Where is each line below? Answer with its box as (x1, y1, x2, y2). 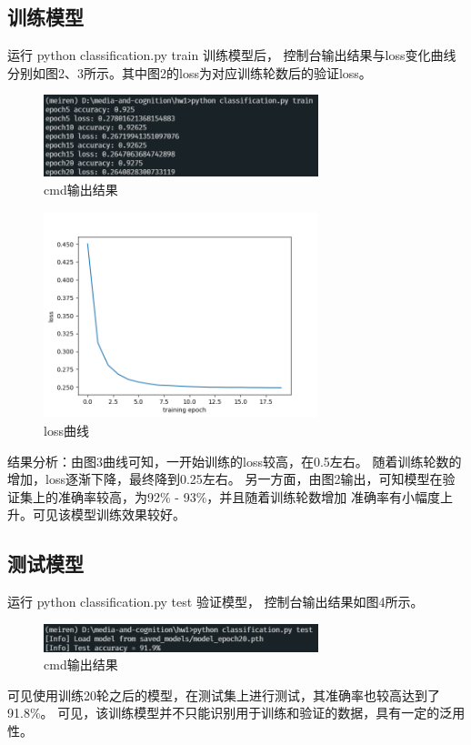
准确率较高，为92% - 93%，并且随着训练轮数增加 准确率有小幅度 (57, 487, 440, 506)
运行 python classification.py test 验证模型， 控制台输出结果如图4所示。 (7, 592, 424, 611)
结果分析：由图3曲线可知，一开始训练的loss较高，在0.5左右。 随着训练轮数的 (7, 451, 462, 470)
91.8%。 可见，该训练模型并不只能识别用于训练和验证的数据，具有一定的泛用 (7, 703, 466, 722)
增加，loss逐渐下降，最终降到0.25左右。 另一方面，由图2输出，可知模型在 (7, 469, 443, 488)
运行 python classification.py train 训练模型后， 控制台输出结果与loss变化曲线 (7, 45, 456, 65)
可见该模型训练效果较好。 (32, 505, 185, 524)
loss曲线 (44, 421, 89, 440)
